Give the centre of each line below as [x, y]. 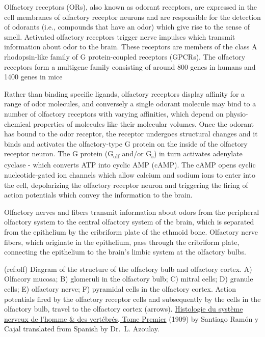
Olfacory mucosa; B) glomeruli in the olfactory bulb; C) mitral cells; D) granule [129, 279]
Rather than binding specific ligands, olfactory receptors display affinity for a [125, 93]
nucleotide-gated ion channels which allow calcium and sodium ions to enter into [130, 175]
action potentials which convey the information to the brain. [98, 195]
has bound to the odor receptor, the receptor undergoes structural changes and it [131, 134]
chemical [18, 123]
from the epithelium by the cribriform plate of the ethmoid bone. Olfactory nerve [131, 232]
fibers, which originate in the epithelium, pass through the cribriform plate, [122, 242]
